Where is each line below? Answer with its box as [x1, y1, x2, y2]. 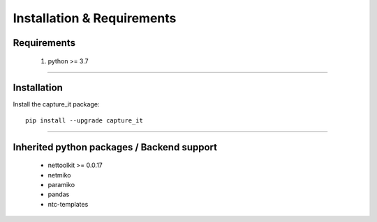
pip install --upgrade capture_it [25, 116, 143, 125]
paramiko [47, 181, 75, 189]
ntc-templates [47, 200, 89, 208]
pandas [47, 190, 70, 198]
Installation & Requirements [13, 10, 177, 26]
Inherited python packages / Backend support [13, 141, 218, 153]
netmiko [47, 171, 71, 179]
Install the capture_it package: [13, 100, 100, 109]
